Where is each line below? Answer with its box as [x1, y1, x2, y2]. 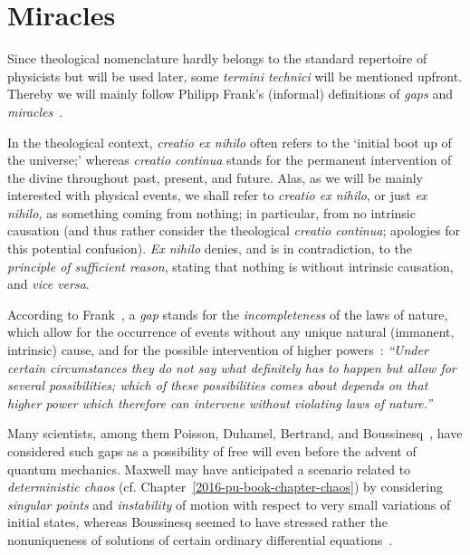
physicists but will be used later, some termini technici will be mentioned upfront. [7, 66, 463, 85]
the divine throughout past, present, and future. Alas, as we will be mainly [7, 167, 423, 187]
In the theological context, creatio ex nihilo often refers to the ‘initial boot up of [7, 132, 452, 151]
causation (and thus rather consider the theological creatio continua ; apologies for [7, 221, 461, 240]
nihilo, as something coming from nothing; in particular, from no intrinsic [7, 203, 416, 222]
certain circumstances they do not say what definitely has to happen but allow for [7, 358, 456, 377]
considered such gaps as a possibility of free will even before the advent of [7, 442, 417, 460]
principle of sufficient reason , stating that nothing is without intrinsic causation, [7, 256, 454, 275]
